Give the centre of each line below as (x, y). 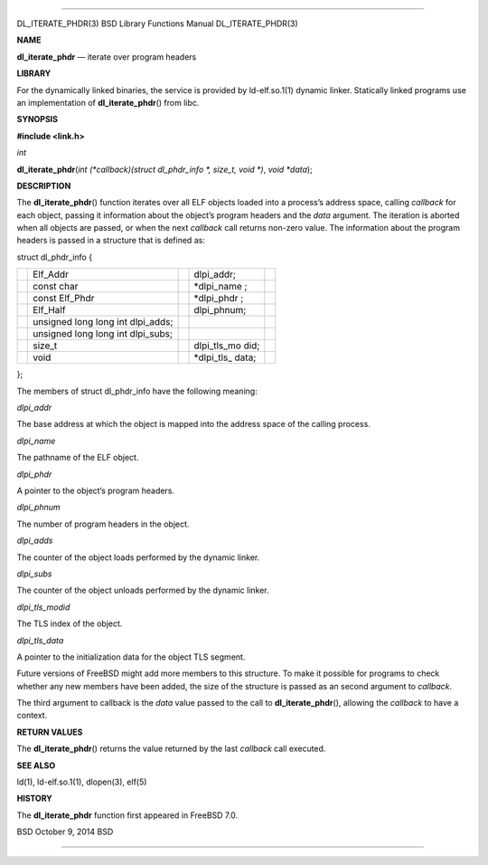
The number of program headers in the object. (103, 524)
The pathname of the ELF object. (78, 458)
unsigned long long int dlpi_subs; (103, 334)
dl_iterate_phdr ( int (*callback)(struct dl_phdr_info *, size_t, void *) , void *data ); (165, 169)
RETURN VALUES (50, 732)
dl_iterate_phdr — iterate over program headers (107, 57)
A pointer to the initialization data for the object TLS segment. (131, 657)
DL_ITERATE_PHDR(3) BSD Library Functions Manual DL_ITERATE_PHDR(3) (157, 24)
